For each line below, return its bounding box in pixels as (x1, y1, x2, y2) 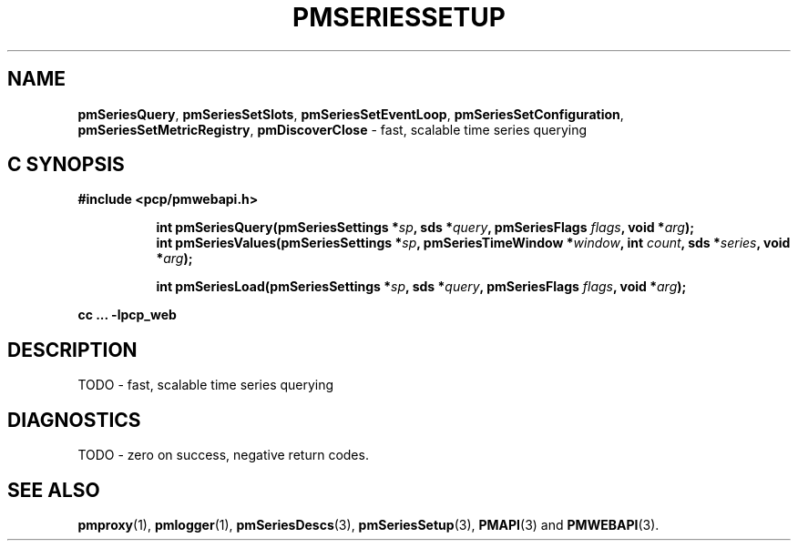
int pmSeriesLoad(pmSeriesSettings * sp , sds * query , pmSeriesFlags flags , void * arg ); (156, 279, 687, 295)
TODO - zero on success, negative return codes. (77, 447, 369, 463)
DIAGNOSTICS (7, 408, 141, 431)
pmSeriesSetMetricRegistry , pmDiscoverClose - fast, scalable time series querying (77, 121, 588, 137)
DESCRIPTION (7, 338, 138, 361)
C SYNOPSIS (7, 153, 125, 177)
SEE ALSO (7, 478, 100, 502)
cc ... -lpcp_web (77, 307, 177, 323)
